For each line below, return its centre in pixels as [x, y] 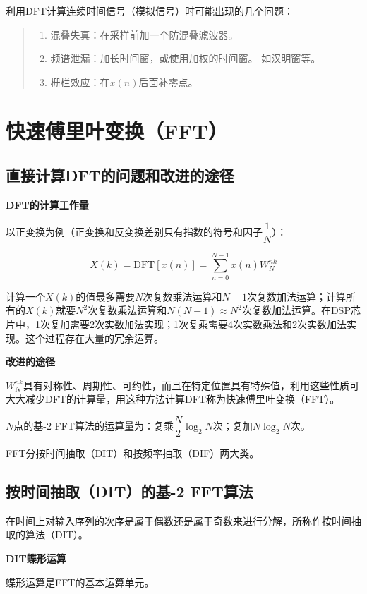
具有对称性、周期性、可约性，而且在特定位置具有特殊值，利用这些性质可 [191, 385]
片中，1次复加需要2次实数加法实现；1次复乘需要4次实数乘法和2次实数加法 [176, 323]
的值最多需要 [106, 296]
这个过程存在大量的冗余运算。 [94, 338]
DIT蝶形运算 [36, 558]
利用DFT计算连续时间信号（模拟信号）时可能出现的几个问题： [150, 11]
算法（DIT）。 [56, 534]
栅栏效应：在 [80, 81]
